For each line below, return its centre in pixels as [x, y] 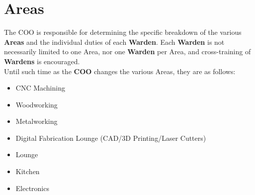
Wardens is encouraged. [42, 61]
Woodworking [37, 104]
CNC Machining [40, 88]
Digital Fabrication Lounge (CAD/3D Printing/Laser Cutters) [111, 138]
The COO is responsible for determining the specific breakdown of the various [123, 32]
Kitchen [28, 171]
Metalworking [37, 121]
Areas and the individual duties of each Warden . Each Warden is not [114, 42]
